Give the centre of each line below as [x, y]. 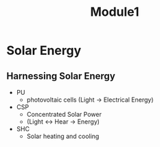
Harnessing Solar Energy [61, 76]
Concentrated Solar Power [64, 114]
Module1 [115, 12]
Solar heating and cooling [63, 136]
